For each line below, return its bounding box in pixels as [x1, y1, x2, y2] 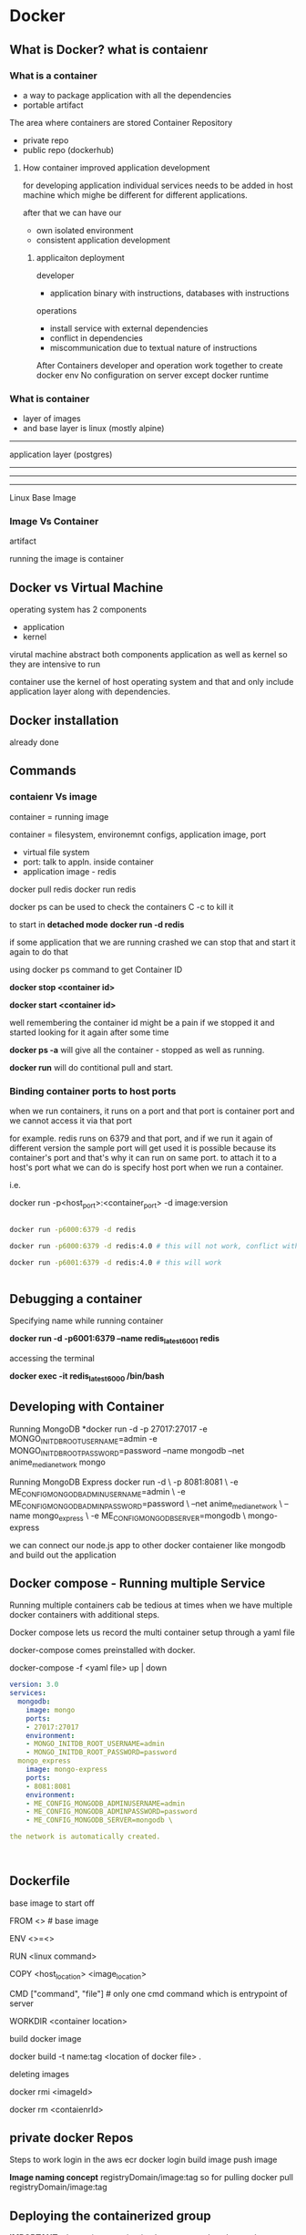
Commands [9, 763, 77, 779]
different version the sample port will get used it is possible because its [9, 1143, 277, 1154]
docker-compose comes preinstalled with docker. [9, 1645, 196, 1656]
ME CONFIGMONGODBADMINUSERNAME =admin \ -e [9, 1486, 186, 1499]
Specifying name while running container [9, 1315, 164, 1327]
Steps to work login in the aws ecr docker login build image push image [9, 2154, 278, 2166]
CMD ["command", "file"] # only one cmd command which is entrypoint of [9, 1988, 289, 1999]
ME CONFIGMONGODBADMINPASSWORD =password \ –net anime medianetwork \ [9, 1497, 282, 1511]
